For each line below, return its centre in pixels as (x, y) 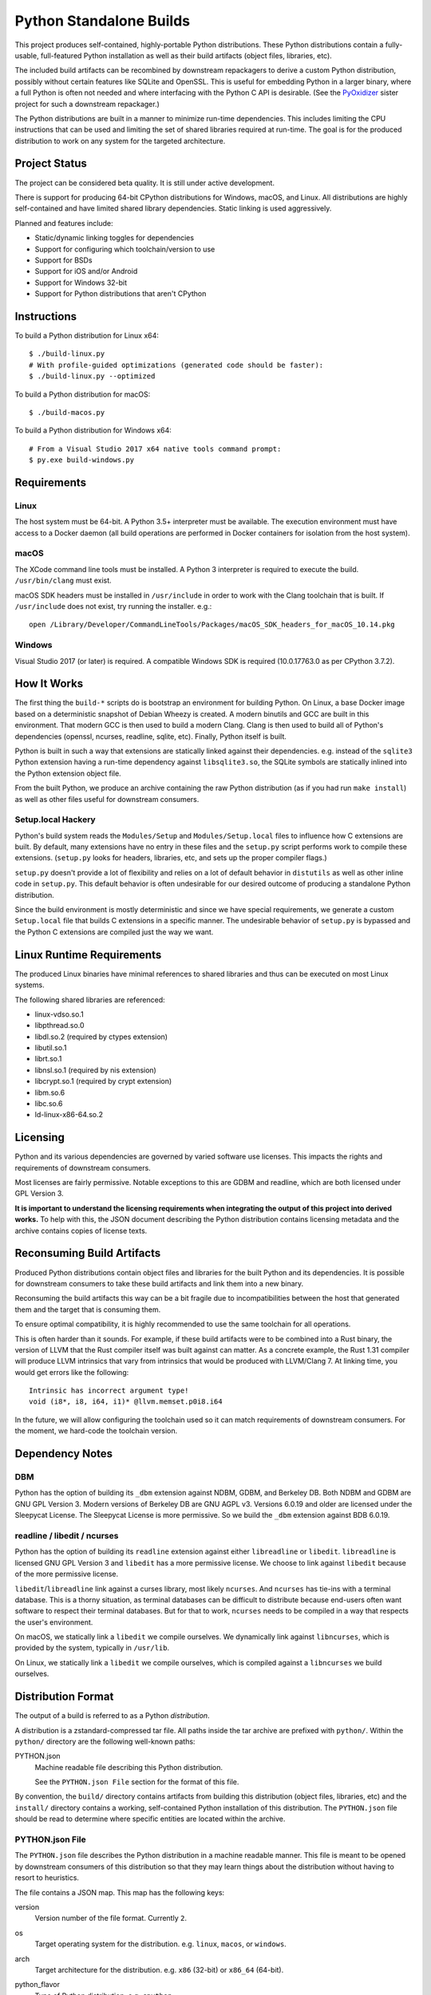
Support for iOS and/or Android (86, 271)
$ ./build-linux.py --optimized (92, 376)
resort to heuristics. (47, 1878)
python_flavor (37, 1985)
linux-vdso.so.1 (59, 1014)
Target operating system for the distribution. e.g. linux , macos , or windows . (160, 1944)
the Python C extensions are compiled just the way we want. (114, 932)
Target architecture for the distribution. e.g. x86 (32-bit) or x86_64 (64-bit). (159, 1969)
